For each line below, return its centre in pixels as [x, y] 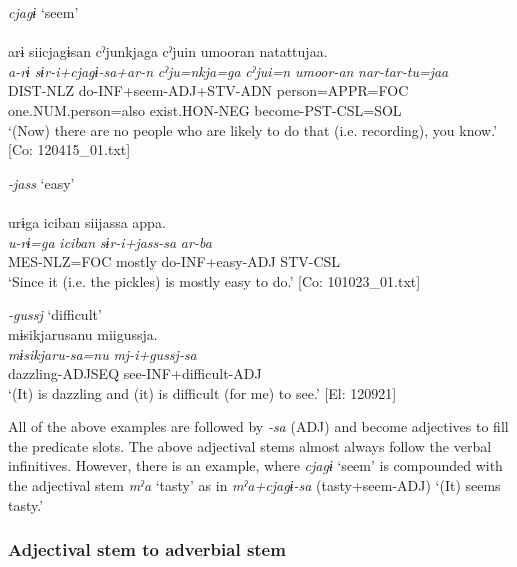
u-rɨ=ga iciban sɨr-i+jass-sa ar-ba [110, 241]
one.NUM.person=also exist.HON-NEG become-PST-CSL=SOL [205, 109]
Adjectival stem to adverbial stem [147, 549]
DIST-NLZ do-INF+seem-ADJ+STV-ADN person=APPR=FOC [208, 90]
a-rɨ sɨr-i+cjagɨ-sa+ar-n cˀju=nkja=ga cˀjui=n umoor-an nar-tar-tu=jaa [228, 70]
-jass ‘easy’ [41, 182]
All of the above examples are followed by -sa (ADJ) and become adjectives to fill [258, 426]
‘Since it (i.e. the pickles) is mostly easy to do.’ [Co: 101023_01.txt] [214, 280]
